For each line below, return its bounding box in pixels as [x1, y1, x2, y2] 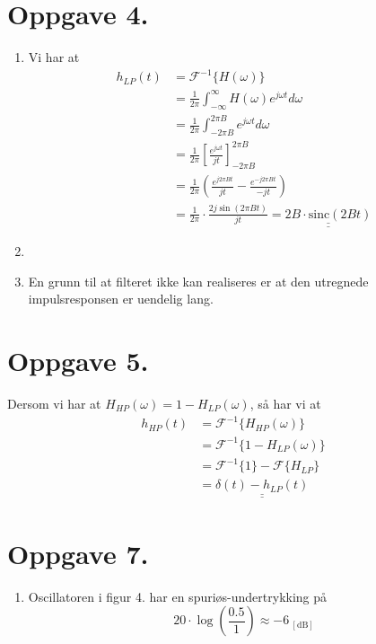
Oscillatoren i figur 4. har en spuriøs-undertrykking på [28, 587, 328, 605]
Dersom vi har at [7, 394, 101, 413]
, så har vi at [249, 394, 321, 413]
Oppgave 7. [7, 534, 149, 571]
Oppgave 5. [7, 342, 149, 379]
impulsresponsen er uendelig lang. [28, 289, 214, 308]
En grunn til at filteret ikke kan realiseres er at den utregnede [28, 271, 369, 290]
